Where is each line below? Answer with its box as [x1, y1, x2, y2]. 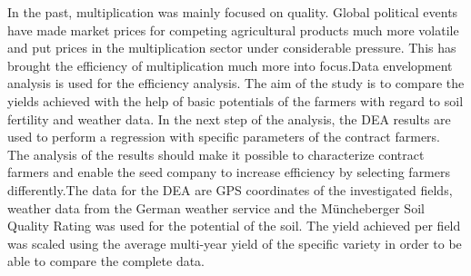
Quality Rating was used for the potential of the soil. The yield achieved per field [7, 216, 461, 235]
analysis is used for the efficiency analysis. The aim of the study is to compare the [7, 74, 465, 93]
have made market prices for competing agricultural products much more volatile [7, 20, 459, 39]
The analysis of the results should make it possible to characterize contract [7, 144, 425, 163]
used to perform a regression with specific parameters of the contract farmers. [7, 127, 440, 146]
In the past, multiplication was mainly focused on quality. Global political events [7, 3, 458, 21]
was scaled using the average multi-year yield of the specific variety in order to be [7, 233, 462, 252]
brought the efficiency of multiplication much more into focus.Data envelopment [7, 55, 453, 74]
